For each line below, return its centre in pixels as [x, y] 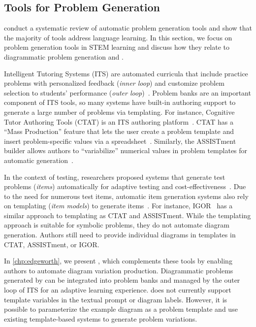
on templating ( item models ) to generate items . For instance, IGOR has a [118, 206]
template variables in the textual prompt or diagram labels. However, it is [116, 299]
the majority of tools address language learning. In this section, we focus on [118, 37]
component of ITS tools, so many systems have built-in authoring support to [120, 102]
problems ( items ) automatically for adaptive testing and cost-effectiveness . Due [125, 186]
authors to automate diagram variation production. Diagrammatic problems [119, 270]
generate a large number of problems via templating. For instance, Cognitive [119, 112]
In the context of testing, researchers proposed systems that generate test [115, 177]
